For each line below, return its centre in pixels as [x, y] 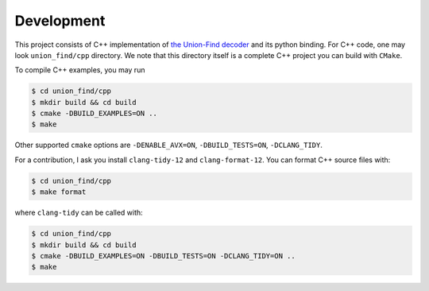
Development [60, 21]
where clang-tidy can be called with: [79, 213]
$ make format [59, 192]
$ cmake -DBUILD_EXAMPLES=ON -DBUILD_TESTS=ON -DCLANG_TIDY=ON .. [163, 256]
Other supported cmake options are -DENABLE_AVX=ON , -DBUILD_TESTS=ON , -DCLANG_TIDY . [169, 145]
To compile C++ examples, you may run [80, 70]
